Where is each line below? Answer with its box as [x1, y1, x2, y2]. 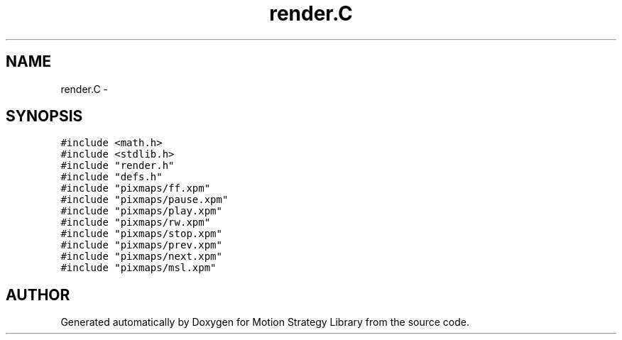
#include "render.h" [60, 160, 175, 172]
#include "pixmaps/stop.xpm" [60, 228, 222, 240]
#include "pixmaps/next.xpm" [60, 251, 222, 263]
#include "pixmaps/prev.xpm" [60, 239, 222, 251]
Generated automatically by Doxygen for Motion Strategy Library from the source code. [60, 316, 470, 329]
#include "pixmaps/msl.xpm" [60, 262, 217, 274]
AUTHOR [6, 285, 70, 304]
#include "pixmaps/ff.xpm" [60, 182, 211, 194]
